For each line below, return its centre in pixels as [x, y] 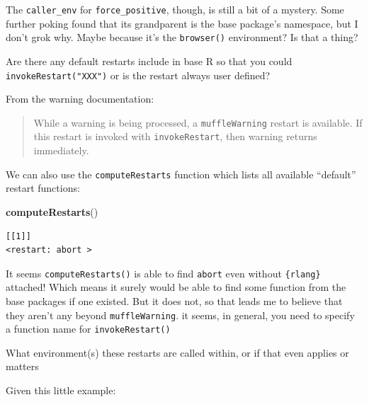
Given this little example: [61, 390]
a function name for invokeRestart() [88, 329]
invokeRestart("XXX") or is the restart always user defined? [138, 75]
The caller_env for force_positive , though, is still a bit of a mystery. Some [175, 9]
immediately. [61, 150]
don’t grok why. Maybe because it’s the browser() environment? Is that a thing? [182, 37]
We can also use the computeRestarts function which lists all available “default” [181, 174]
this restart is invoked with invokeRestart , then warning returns [175, 136]
